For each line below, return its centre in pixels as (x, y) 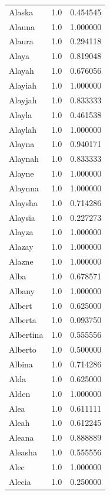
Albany (22, 290)
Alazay (21, 247)
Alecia (20, 481)
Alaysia (22, 217)
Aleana (21, 437)
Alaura (21, 41)
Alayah (21, 71)
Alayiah (23, 85)
